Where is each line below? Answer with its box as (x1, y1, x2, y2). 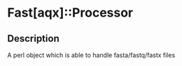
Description (7, 33, 59, 44)
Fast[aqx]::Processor (7, 5, 134, 21)
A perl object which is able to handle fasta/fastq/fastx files (7, 51, 176, 59)
